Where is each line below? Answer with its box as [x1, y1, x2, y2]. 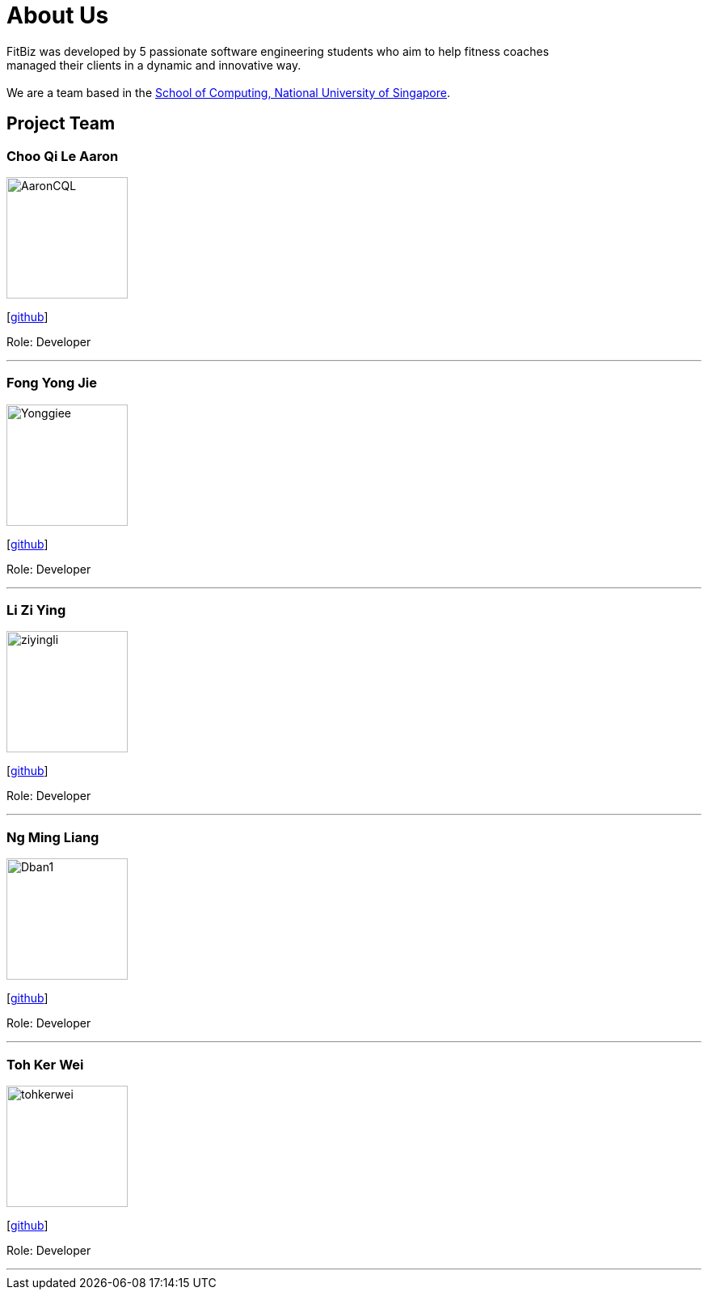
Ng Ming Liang [6, 828, 99, 845]
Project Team [6, 113, 116, 134]
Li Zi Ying [6, 602, 66, 619]
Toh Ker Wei [6, 1056, 84, 1073]
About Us [6, 2, 109, 29]
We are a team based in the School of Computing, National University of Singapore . [6, 85, 451, 100]
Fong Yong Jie [6, 375, 97, 392]
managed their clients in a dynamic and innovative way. [6, 57, 301, 72]
